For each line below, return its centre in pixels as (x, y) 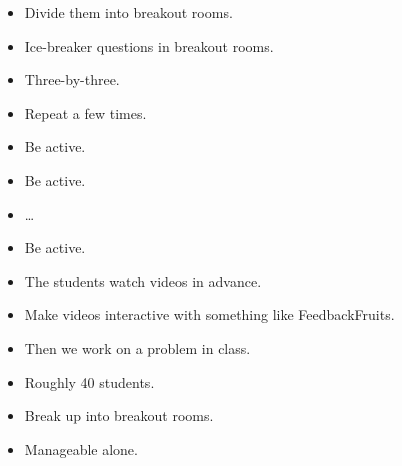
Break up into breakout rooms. (119, 415)
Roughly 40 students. (89, 381)
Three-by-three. (72, 79)
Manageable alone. (81, 448)
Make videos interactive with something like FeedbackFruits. (209, 314)
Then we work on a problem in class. (137, 347)
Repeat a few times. (85, 112)
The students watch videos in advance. (143, 280)
